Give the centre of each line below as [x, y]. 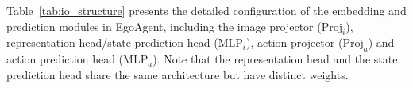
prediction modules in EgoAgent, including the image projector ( [164, 26]
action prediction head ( [65, 59]
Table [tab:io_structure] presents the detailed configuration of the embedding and [206, 10]
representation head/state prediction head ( [112, 42]
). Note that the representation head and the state [275, 59]
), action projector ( [294, 42]
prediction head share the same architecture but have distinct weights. [178, 74]
